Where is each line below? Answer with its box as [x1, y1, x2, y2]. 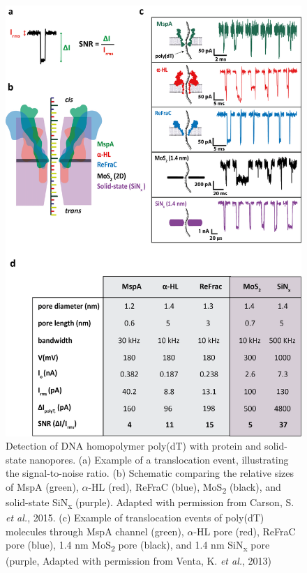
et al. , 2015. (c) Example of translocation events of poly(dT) [6, 510, 264, 525]
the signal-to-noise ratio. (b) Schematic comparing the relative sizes [6, 466, 294, 480]
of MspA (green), [6, 479, 79, 494]
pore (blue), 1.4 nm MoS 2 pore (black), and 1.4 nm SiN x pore [6, 537, 270, 554]
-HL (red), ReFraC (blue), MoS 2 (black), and [88, 479, 281, 496]
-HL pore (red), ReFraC [193, 524, 296, 538]
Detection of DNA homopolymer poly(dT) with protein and [6, 438, 262, 453]
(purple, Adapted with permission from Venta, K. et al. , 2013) [6, 553, 272, 567]
